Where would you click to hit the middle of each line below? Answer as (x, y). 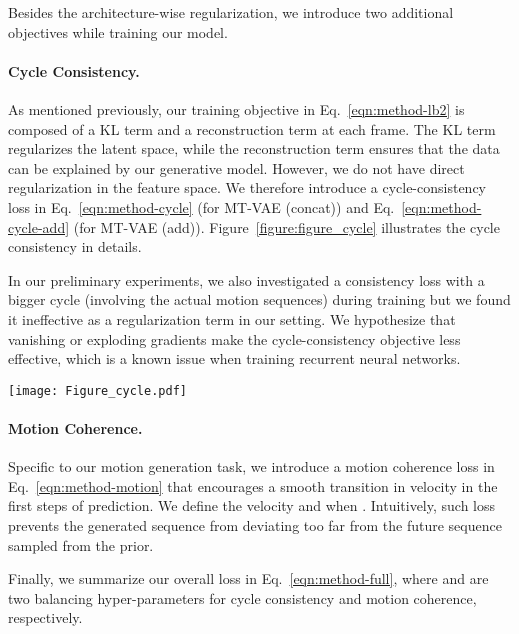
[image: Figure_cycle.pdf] (97, 390)
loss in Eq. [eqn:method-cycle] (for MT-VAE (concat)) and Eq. (201, 206)
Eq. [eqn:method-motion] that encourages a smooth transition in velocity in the (253, 485)
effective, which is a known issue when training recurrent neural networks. (234, 358)
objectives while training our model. (118, 31)
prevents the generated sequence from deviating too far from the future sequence (255, 524)
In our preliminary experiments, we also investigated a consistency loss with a (246, 279)
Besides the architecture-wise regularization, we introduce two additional (231, 12)
